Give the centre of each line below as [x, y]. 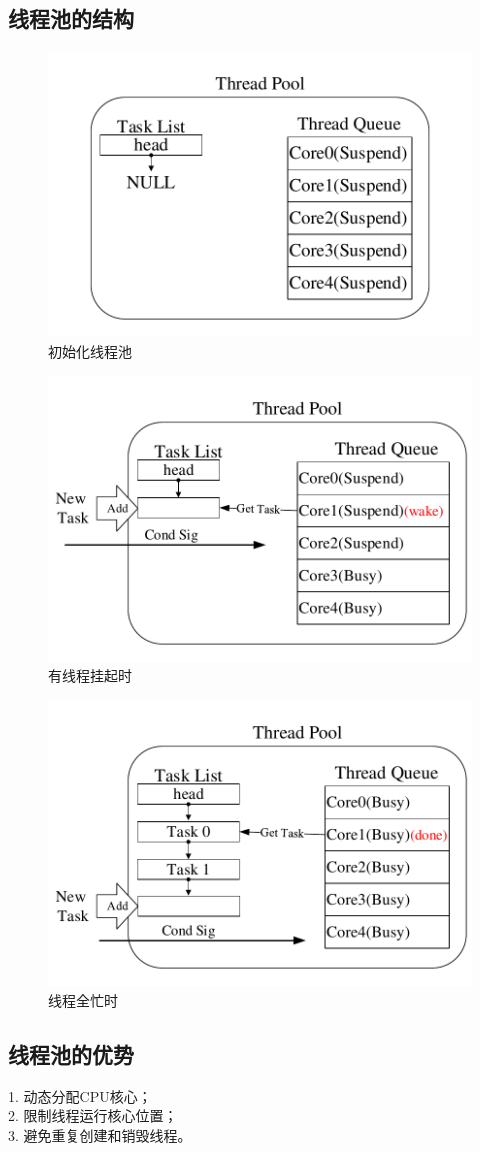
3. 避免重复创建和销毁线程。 [100, 1134]
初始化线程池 [90, 351]
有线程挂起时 [90, 675]
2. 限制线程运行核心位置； [93, 1115]
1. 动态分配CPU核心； [80, 1095]
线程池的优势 [71, 1053]
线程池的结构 [71, 18]
